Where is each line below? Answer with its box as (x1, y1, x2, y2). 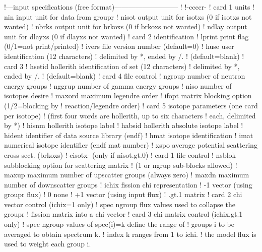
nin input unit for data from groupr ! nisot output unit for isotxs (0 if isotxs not (4, 11, 252, 22)
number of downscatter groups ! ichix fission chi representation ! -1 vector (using (4, 179, 252, 190)
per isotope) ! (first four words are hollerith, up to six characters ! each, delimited (4, 110, 256, 120)
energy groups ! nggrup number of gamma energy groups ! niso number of (4, 80, 232, 91)
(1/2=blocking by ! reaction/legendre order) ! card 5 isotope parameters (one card (4, 100, 258, 110)
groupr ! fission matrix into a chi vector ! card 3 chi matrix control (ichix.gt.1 (4, 209, 243, 219)
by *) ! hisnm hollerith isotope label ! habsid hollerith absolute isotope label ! (4, 120, 243, 131)
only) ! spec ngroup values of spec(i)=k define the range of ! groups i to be (4, 219, 234, 229)
